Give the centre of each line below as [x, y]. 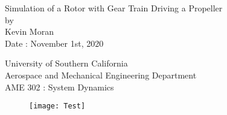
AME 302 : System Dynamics [59, 87]
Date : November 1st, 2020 [54, 43]
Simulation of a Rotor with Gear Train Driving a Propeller [114, 8]
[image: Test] [57, 106]
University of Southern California [66, 63]
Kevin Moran [29, 31]
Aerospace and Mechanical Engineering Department [101, 75]
